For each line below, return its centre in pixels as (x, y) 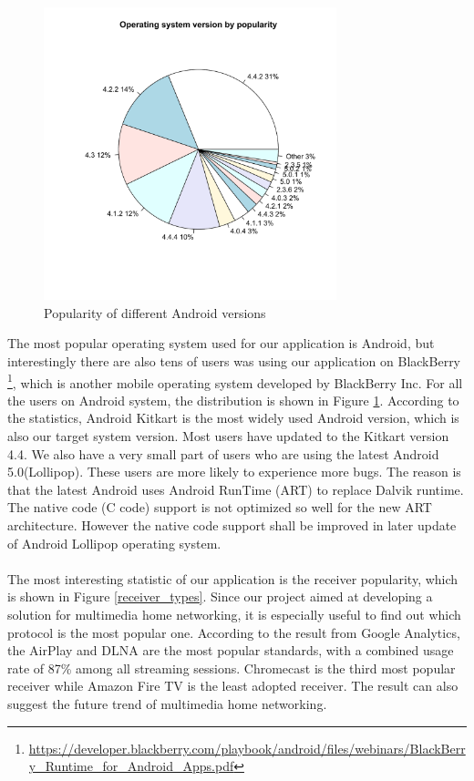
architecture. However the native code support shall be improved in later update (232, 525)
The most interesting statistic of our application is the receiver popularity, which (233, 578)
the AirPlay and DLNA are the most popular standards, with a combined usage (231, 650)
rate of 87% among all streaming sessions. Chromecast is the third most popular (232, 668)
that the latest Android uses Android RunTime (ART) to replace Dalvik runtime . (236, 489)
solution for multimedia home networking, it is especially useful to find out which (234, 614)
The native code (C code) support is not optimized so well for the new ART (220, 507)
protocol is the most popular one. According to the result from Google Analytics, (234, 632)
